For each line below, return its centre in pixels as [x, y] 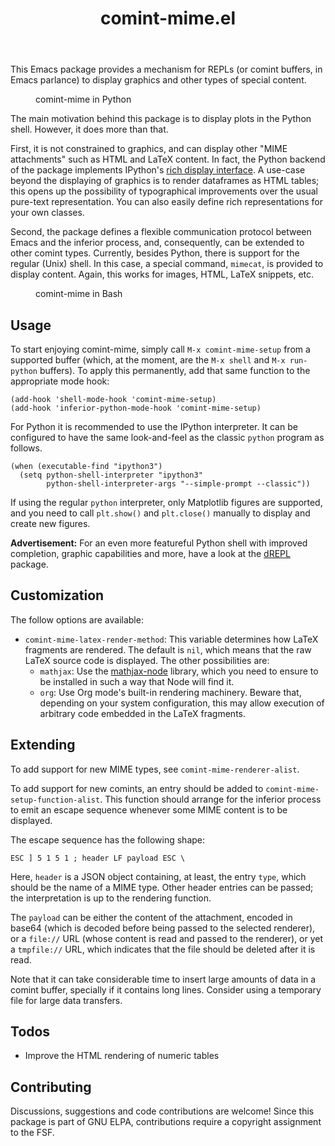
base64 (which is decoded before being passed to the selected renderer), [163, 928]
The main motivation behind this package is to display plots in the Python [161, 119]
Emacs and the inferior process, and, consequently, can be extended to [157, 243]
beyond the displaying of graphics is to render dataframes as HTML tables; [165, 181]
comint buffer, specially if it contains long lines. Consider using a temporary [166, 989]
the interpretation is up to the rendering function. [111, 898]
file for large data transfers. [66, 1000]
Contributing [51, 1087]
